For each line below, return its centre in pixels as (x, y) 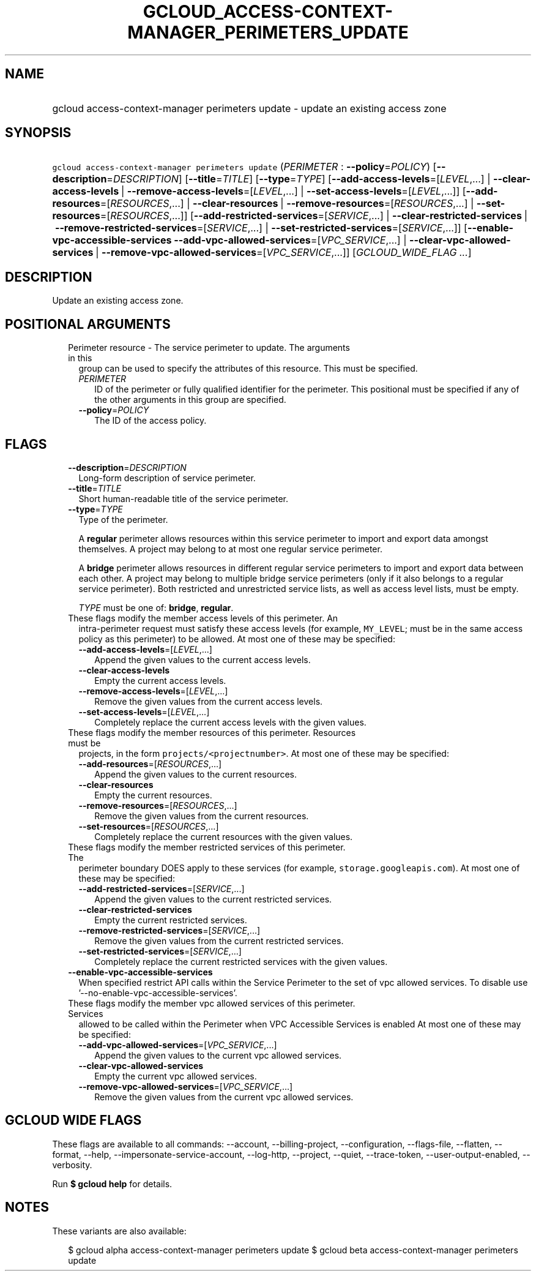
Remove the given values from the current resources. (202, 816)
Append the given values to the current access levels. (203, 659)
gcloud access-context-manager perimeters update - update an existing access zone (249, 108)
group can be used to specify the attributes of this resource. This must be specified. (248, 369)
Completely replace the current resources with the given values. (224, 836)
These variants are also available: (119, 1231)
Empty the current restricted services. (171, 920)
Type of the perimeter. (123, 519)
